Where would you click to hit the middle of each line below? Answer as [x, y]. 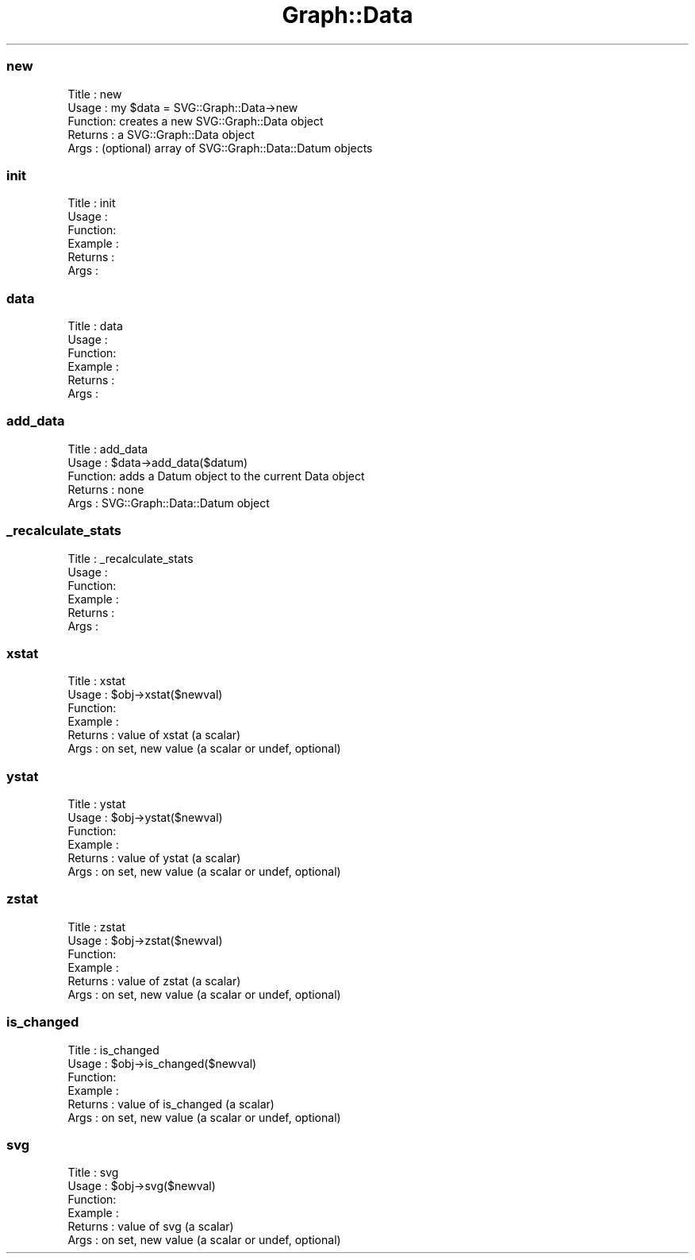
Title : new [95, 94]
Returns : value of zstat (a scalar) [154, 981]
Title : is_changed [113, 1050]
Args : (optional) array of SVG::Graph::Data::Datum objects [220, 148]
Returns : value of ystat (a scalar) [154, 858]
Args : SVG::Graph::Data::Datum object [169, 503]
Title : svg [93, 1173]
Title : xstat [96, 681]
